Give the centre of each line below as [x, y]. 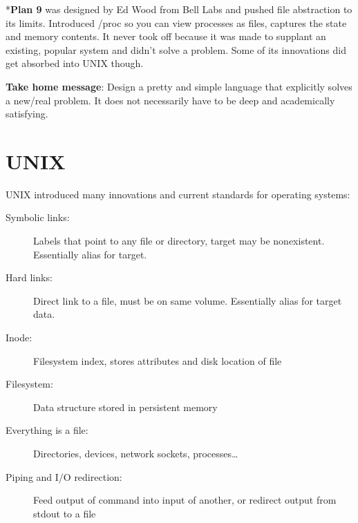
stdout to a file [65, 513]
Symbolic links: [38, 217]
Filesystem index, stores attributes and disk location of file [158, 360]
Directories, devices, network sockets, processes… [136, 453]
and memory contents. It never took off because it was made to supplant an [166, 36]
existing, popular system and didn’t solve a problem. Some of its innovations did [176, 49]
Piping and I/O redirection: [64, 476]
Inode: [19, 337]
